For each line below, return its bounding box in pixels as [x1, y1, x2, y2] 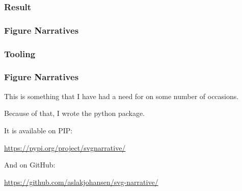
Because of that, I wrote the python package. [4, 108, 145, 118]
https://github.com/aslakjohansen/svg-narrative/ [4, 176, 158, 187]
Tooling [4, 47, 36, 60]
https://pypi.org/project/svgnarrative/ [4, 142, 126, 153]
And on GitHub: [4, 159, 56, 170]
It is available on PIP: [4, 125, 73, 135]
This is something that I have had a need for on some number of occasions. [4, 90, 239, 101]
